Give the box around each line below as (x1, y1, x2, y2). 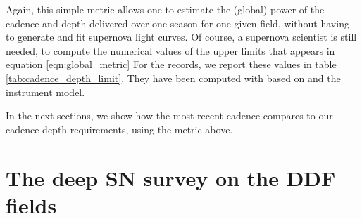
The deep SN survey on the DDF (6, 163, 336, 192)
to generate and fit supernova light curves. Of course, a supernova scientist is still (6, 29, 357, 44)
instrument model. (6, 84, 85, 99)
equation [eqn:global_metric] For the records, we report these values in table (6, 57, 337, 72)
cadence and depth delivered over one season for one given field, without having (6, 15, 349, 30)
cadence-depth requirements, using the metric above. (6, 121, 233, 136)
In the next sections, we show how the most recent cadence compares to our (6, 108, 333, 123)
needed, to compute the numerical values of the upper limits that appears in (6, 43, 335, 58)
